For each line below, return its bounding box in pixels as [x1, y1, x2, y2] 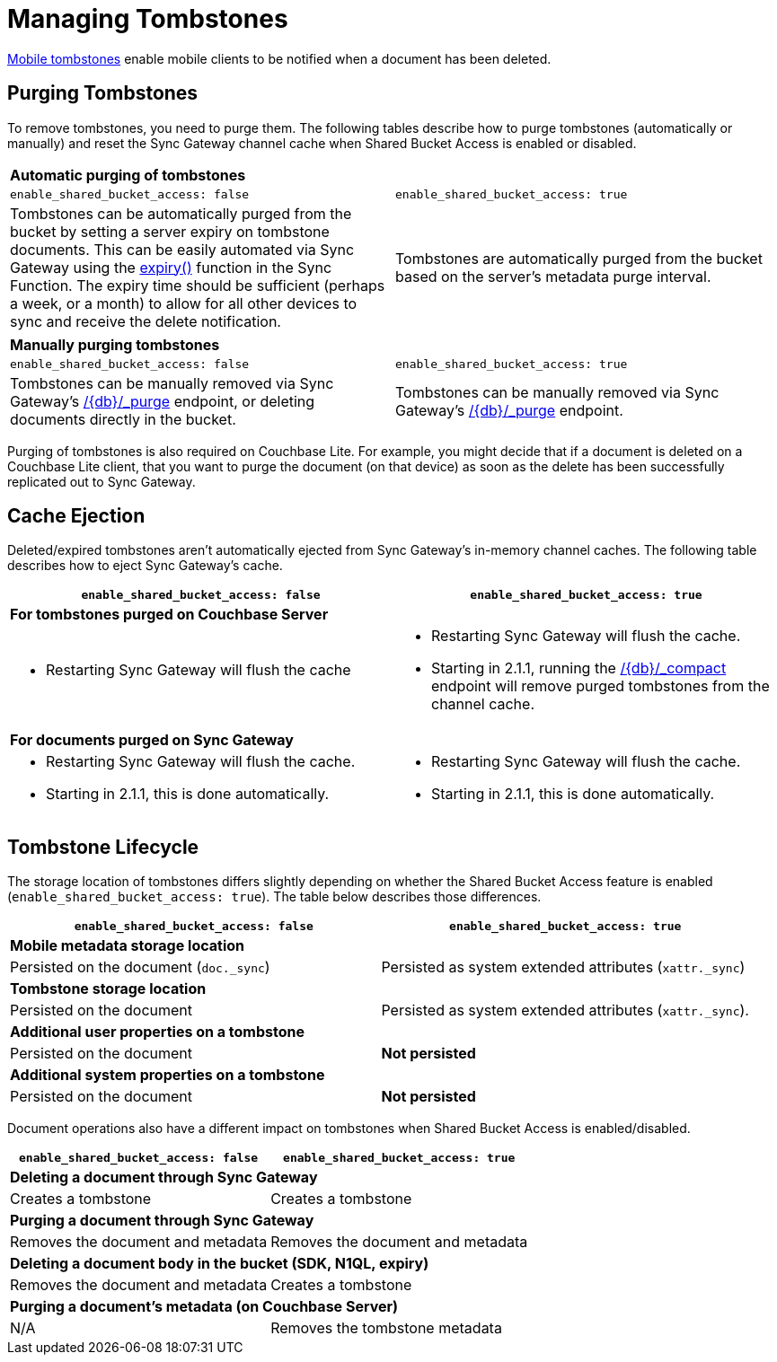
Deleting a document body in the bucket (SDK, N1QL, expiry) [10, 1254, 429, 1273]
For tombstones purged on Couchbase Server [10, 605, 329, 624]
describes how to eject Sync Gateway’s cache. [7, 558, 283, 574]
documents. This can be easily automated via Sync [10, 240, 355, 259]
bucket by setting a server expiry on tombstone [10, 222, 330, 241]
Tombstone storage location [10, 980, 207, 998]
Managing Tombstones [7, 4, 288, 34]
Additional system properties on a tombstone [10, 1066, 325, 1085]
